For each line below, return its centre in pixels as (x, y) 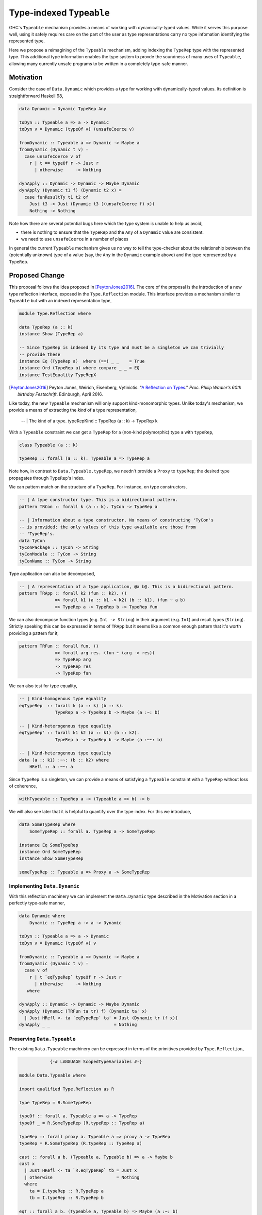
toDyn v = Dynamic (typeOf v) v (58, 943)
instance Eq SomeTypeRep (49, 845)
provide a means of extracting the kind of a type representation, (73, 410)
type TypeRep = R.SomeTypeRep (55, 1102)
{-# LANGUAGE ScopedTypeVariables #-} (96, 1062)
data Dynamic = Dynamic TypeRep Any (63, 109)
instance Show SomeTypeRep (51, 859)
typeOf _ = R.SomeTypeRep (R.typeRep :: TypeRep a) (82, 1123)
